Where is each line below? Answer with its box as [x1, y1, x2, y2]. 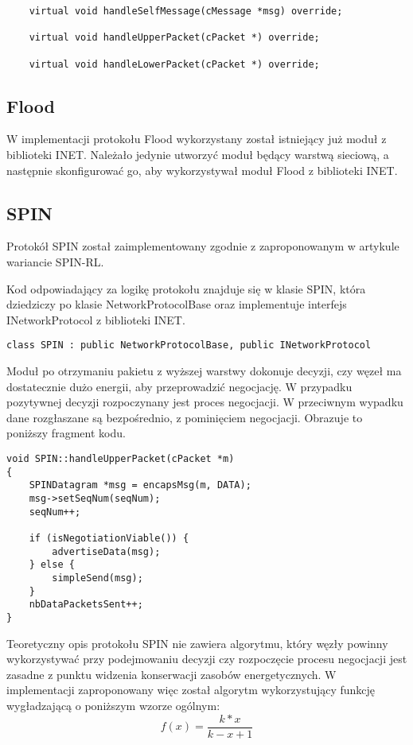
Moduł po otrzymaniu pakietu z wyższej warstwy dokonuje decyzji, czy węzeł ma [6, 363, 402, 379]
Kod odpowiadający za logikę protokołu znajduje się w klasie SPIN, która [6, 280, 366, 297]
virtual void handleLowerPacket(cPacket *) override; [29, 58, 320, 70]
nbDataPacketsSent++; [29, 599, 143, 611]
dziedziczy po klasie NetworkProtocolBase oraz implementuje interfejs [6, 296, 347, 312]
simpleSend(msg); [52, 572, 143, 584]
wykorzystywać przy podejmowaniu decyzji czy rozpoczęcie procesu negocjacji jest [6, 650, 407, 667]
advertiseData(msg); [52, 545, 161, 557]
